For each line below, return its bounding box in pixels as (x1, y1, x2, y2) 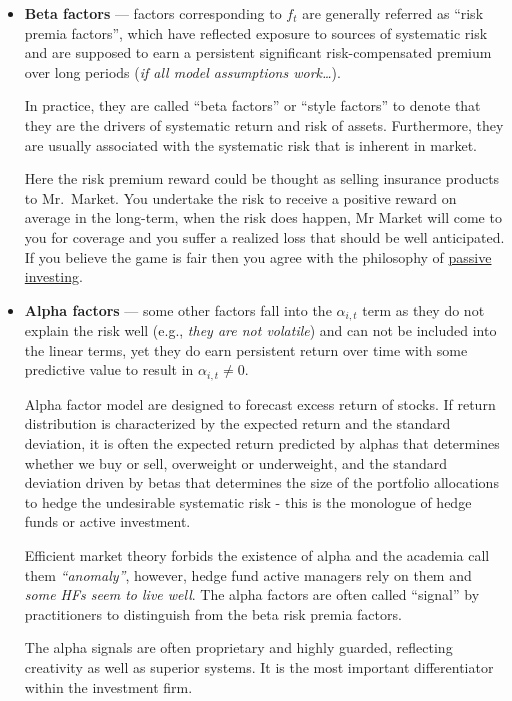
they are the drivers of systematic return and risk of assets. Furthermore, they (24, 114, 504, 135)
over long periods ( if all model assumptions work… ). (24, 61, 341, 82)
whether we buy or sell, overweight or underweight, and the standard (24, 452, 448, 473)
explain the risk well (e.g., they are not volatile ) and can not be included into (24, 320, 497, 341)
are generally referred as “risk (302, 3, 484, 23)
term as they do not (362, 299, 485, 320)
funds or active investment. (24, 511, 191, 532)
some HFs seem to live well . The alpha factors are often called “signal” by (24, 584, 480, 605)
